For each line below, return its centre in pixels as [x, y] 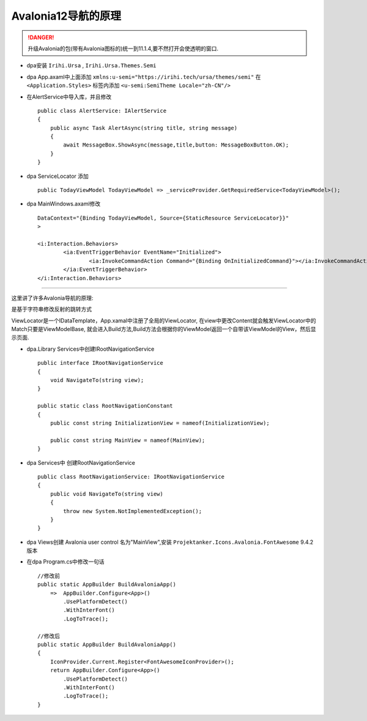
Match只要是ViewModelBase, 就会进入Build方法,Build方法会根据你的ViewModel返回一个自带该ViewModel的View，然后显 [164, 329]
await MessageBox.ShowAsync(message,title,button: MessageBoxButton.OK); [176, 145]
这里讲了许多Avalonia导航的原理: [52, 298]
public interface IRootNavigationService [100, 363]
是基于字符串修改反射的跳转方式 [51, 309]
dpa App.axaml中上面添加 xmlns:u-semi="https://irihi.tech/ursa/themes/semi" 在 [144, 77]
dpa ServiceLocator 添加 [57, 176]
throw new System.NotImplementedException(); [132, 511]
